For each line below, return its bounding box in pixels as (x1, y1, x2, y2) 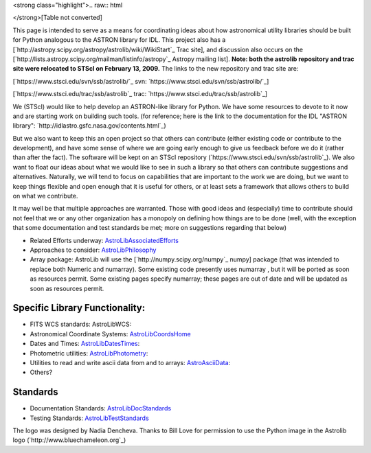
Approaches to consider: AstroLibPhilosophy (30, 246, 157, 254)
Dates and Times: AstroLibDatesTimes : (30, 340, 140, 348)
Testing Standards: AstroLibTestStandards (30, 414, 149, 422)
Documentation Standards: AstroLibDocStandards (30, 404, 172, 413)
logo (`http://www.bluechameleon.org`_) (12, 436, 126, 444)
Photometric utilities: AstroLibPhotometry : (30, 349, 148, 357)
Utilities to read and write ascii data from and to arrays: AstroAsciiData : (30, 359, 231, 367)
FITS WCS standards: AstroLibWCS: (30, 320, 132, 329)
